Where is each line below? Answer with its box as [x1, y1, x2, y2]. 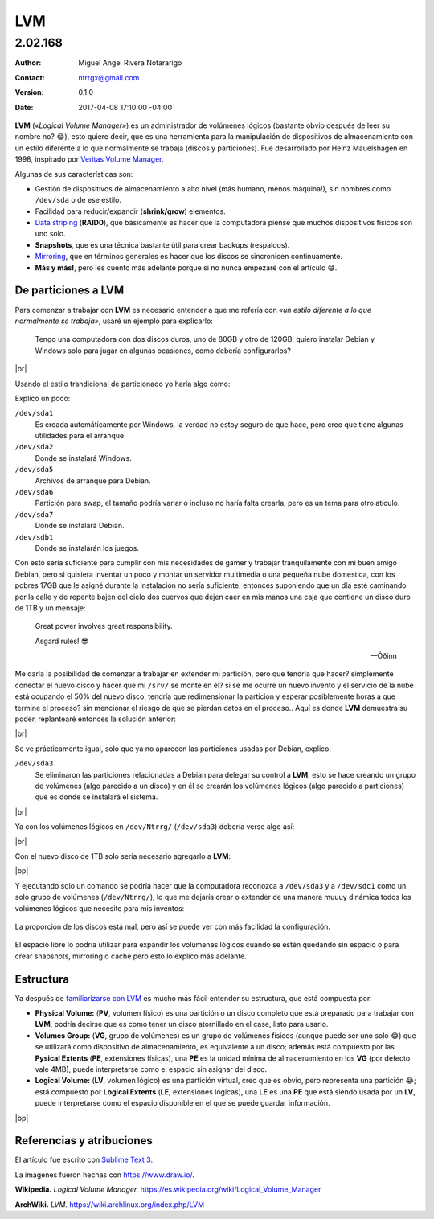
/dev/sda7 [14, 510, 54, 519]
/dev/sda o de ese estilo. [35, 195, 122, 205]
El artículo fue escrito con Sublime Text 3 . [14, 1155, 153, 1165]
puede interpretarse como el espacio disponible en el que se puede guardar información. [35, 1098, 330, 1108]
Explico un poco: [14, 393, 71, 403]
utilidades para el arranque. [35, 431, 126, 441]
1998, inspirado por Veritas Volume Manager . [14, 154, 164, 164]
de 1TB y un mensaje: [14, 603, 86, 613]
